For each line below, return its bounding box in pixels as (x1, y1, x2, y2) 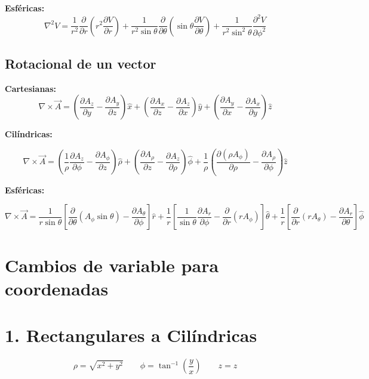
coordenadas (5, 276, 109, 300)
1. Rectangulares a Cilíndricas (5, 323, 257, 347)
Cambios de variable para (5, 252, 219, 277)
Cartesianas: (5, 82, 56, 94)
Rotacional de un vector (5, 54, 156, 72)
